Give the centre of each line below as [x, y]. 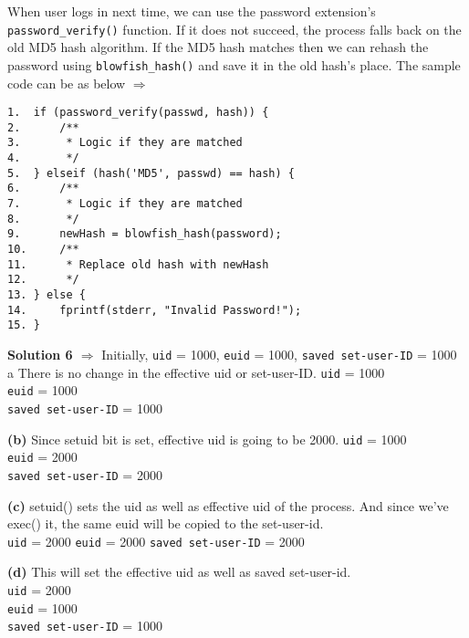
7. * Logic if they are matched [125, 204]
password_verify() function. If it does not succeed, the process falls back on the [234, 29]
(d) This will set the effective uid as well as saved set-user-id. [179, 572]
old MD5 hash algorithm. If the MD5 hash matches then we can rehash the [218, 47]
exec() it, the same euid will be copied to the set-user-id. [166, 523]
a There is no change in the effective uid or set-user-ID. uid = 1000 [196, 372]
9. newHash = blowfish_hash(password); [145, 234]
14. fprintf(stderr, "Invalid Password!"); [155, 310]
